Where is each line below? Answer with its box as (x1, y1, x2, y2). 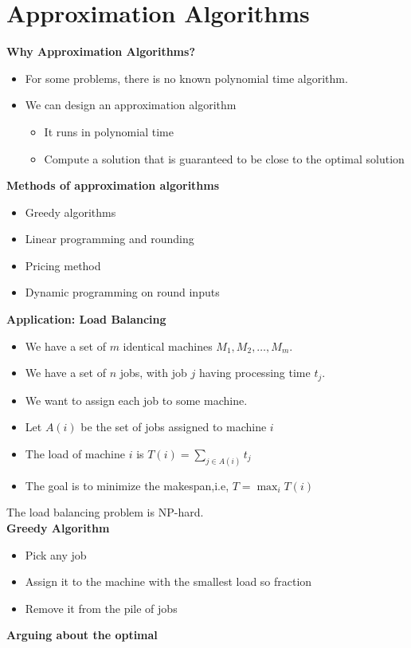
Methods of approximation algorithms (6, 177, 220, 194)
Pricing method (25, 257, 101, 273)
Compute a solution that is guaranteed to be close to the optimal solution (44, 150, 405, 167)
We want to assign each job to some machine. (25, 391, 248, 408)
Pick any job (25, 546, 87, 563)
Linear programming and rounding (25, 230, 194, 247)
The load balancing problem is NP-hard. (6, 504, 204, 520)
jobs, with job (119, 364, 187, 381)
